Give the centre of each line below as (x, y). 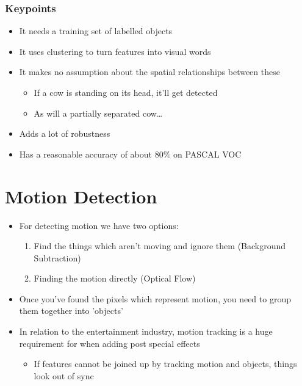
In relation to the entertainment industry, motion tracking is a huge (146, 331)
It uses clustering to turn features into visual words (115, 51)
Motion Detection (81, 196)
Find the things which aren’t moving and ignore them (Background (160, 246)
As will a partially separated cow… (98, 113)
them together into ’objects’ (71, 311)
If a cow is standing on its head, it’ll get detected (126, 92)
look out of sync (64, 375)
